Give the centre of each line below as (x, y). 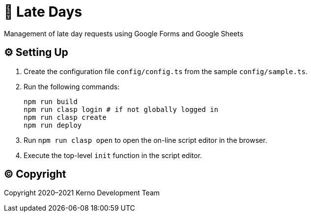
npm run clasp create (65, 117)
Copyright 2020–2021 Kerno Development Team (82, 193)
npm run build (51, 101)
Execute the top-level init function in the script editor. (113, 155)
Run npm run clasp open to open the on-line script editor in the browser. (145, 140)
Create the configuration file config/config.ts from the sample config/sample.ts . (166, 71)
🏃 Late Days (43, 12)
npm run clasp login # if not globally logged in (121, 109)
